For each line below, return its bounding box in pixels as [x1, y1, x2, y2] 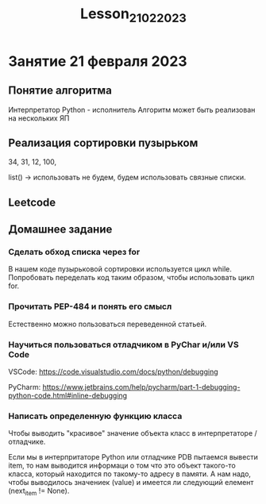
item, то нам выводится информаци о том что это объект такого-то [8, 461, 236, 471]
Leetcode [8, 195, 56, 209]
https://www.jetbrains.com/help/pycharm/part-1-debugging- [42, 383, 241, 392]
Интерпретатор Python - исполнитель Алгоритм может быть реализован [8, 105, 256, 114]
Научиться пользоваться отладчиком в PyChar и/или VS [8, 339, 240, 350]
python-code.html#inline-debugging [8, 391, 128, 401]
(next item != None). [8, 486, 70, 498]
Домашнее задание [8, 223, 113, 237]
